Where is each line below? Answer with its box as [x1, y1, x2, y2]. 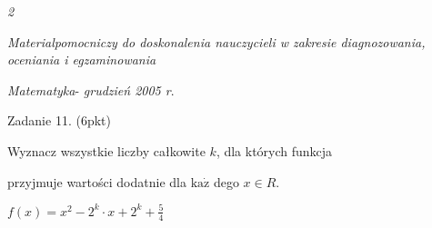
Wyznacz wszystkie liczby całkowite [7, 141, 206, 160]
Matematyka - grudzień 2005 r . [7, 80, 175, 99]
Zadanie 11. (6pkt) [7, 111, 111, 130]
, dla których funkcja [216, 141, 333, 160]
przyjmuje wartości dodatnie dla [7, 172, 186, 191]
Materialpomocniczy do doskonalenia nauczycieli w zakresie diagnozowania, [7, 32, 426, 51]
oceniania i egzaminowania [7, 50, 156, 69]
